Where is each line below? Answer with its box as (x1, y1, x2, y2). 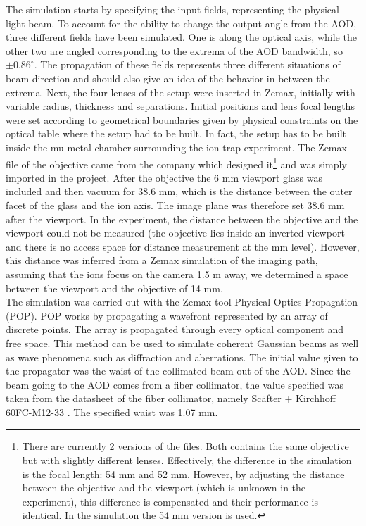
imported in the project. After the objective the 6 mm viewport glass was (6, 170, 322, 184)
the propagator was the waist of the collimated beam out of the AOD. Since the (6, 363, 351, 378)
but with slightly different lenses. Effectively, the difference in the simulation (22, 453, 352, 468)
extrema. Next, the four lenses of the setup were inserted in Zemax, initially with (6, 84, 355, 99)
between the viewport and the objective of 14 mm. (6, 280, 223, 295)
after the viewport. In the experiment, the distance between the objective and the (6, 211, 358, 226)
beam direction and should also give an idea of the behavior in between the (6, 70, 330, 85)
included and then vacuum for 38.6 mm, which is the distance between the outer (6, 184, 353, 199)
